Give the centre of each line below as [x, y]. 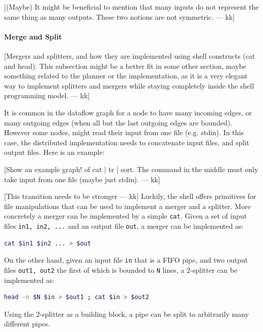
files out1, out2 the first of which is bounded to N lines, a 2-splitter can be [121, 269]
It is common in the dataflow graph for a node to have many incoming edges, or [128, 112]
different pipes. [27, 324]
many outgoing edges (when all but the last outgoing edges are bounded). [118, 122]
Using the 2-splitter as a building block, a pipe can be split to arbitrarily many [126, 314]
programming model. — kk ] [47, 95]
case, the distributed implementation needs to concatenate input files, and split [127, 142]
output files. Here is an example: [54, 152]
